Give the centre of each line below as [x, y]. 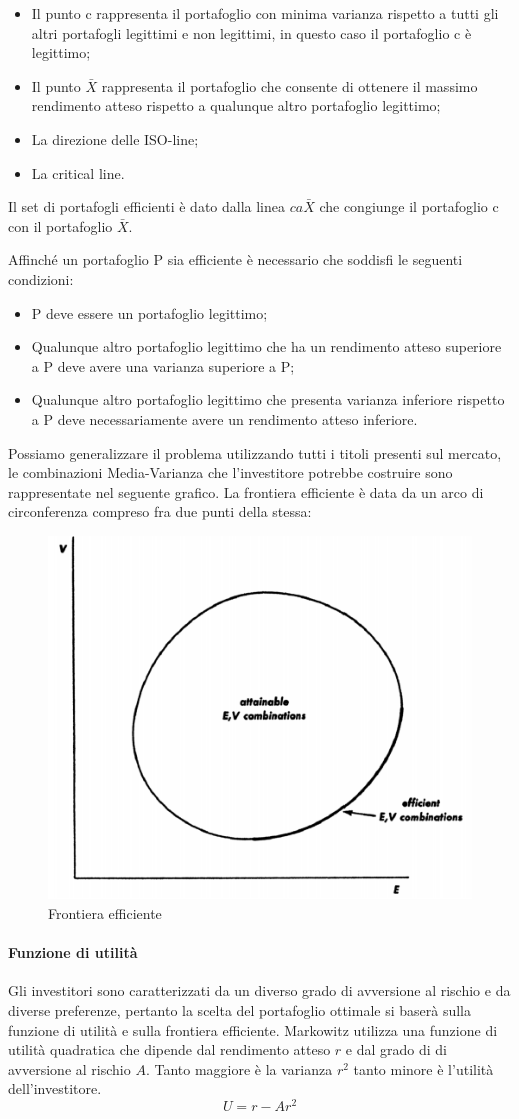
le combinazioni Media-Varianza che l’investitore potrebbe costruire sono [230, 472]
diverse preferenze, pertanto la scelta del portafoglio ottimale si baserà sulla [239, 1010]
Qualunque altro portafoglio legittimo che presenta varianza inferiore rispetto [268, 399]
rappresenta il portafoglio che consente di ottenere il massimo [289, 85]
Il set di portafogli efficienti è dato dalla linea [147, 206]
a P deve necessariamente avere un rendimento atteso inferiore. [224, 418]
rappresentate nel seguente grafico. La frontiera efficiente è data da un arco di [246, 491]
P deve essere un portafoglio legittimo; [149, 312]
